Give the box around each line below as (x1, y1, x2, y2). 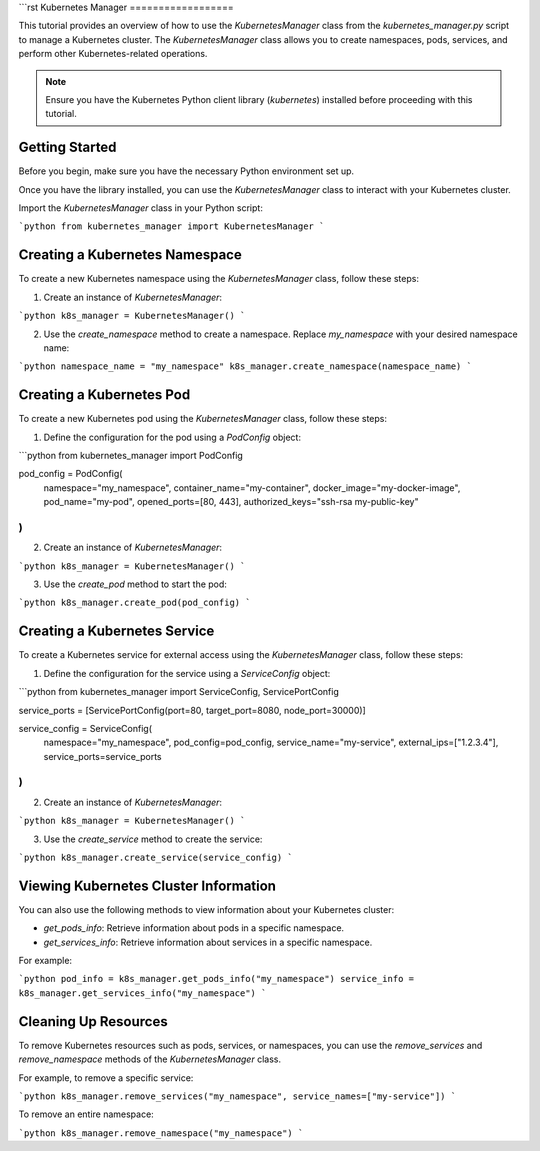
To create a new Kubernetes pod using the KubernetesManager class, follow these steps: (18, 413, 388, 425)
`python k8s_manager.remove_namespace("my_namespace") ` (18, 1127, 304, 1139)
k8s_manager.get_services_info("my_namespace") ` (18, 987, 267, 999)
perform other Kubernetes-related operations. (18, 48, 208, 60)
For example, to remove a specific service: (18, 1071, 194, 1084)
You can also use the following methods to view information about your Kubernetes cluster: (18, 903, 395, 915)
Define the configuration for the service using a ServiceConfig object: (43, 667, 331, 679)
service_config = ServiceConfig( (18, 722, 153, 734)
